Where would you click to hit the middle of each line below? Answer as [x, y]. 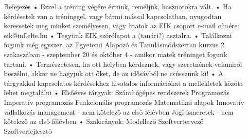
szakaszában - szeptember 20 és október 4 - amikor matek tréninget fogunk [116, 54]
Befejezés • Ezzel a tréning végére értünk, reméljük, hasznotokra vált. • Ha [118, 6]
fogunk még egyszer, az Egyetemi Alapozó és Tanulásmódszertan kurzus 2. [115, 45]
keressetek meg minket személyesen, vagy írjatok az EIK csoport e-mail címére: [122, 26]
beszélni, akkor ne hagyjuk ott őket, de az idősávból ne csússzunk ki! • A [114, 73]
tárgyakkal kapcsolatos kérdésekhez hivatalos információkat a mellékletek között [124, 83]
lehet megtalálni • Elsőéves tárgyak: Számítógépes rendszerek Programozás [117, 92]
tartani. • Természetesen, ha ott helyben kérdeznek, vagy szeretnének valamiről [123, 64]
